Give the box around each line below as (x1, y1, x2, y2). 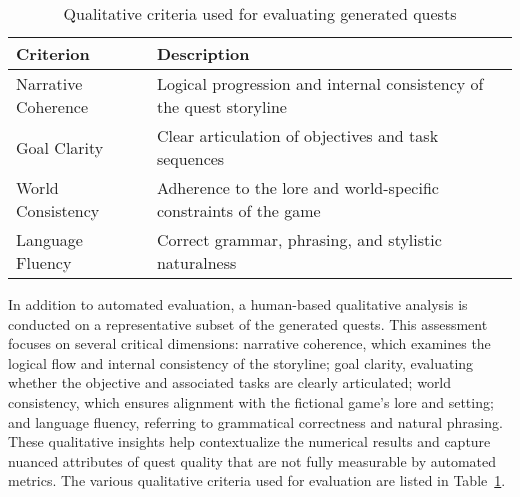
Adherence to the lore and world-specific (156, 176, 439, 199)
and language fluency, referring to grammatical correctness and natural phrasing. (8, 411, 503, 432)
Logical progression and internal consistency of (156, 72, 484, 95)
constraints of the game (156, 199, 321, 222)
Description (156, 42, 250, 65)
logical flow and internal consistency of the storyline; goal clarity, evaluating (8, 352, 474, 373)
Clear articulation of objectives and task (156, 124, 439, 147)
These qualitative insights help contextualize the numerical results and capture (8, 431, 491, 452)
